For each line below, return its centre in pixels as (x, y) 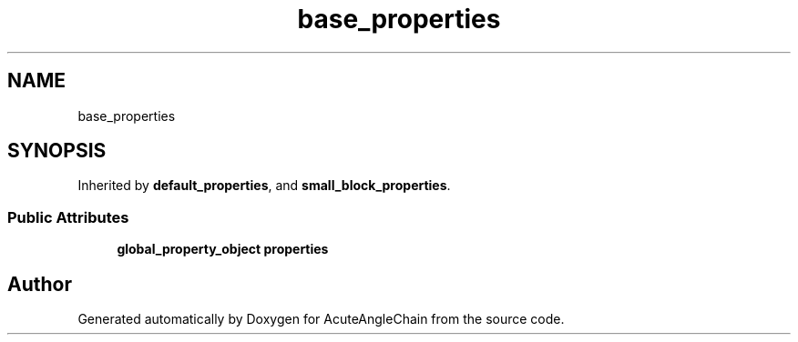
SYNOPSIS (57, 151)
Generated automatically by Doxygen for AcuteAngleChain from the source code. (321, 319)
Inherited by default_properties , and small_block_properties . (264, 186)
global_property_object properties (223, 249)
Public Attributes (68, 217)
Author (40, 284)
